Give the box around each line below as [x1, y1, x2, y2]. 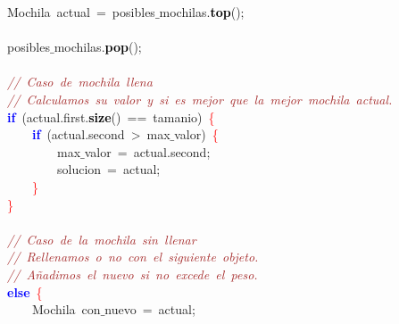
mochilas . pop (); [54, 37, 142, 56]
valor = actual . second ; [84, 142, 211, 161]
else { [7, 282, 43, 301]
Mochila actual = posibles [7, 3, 155, 21]
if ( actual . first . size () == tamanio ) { [7, 107, 215, 126]
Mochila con [32, 300, 101, 319]
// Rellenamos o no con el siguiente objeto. [7, 247, 259, 266]
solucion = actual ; [56, 160, 161, 179]
